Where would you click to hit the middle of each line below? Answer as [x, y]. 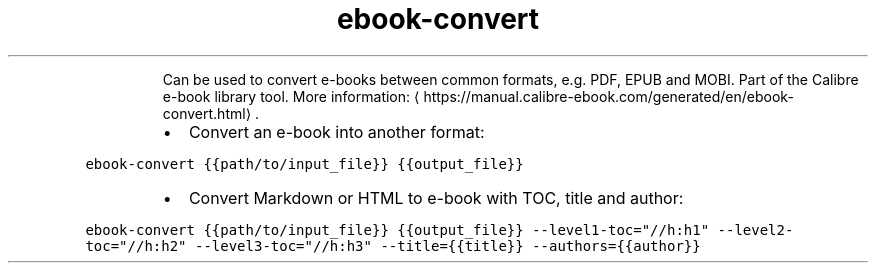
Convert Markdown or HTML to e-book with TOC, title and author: [436, 197]
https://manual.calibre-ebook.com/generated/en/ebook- [608, 96]
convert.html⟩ [207, 113]
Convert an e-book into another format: [336, 131]
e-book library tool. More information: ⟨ [291, 96]
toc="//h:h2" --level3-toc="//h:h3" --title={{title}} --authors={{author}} [393, 245]
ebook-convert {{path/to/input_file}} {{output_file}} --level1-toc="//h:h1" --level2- [439, 229]
